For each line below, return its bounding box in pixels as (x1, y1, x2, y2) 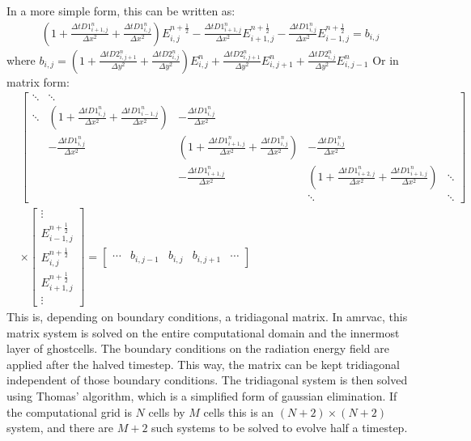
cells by (148, 403, 185, 420)
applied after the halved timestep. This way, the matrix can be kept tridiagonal (6, 355, 401, 372)
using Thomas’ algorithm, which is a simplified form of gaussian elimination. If (6, 387, 397, 404)
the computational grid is (6, 403, 132, 420)
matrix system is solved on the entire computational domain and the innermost (6, 324, 400, 341)
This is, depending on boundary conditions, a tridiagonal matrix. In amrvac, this (6, 308, 408, 324)
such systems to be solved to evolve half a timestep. (151, 419, 408, 436)
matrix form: (6, 73, 70, 90)
